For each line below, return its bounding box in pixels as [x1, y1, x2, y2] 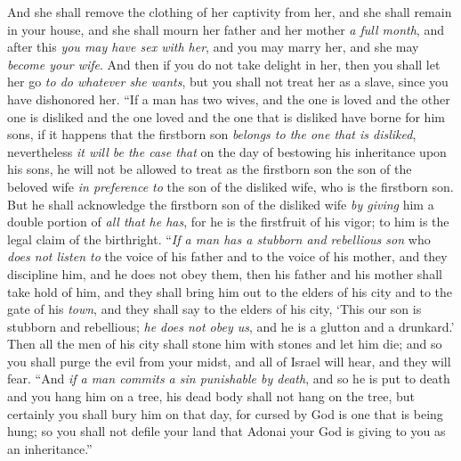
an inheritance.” [7, 439, 93, 457]
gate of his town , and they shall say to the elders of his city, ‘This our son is [7, 300, 422, 318]
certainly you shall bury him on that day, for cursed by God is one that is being [7, 404, 443, 423]
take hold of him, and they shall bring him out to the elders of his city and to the [7, 282, 453, 300]
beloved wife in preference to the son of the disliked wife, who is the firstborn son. [7, 177, 454, 195]
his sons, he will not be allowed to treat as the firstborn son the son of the [7, 160, 412, 178]
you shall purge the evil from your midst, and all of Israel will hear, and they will [7, 351, 451, 370]
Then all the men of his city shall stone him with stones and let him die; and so [7, 334, 442, 353]
